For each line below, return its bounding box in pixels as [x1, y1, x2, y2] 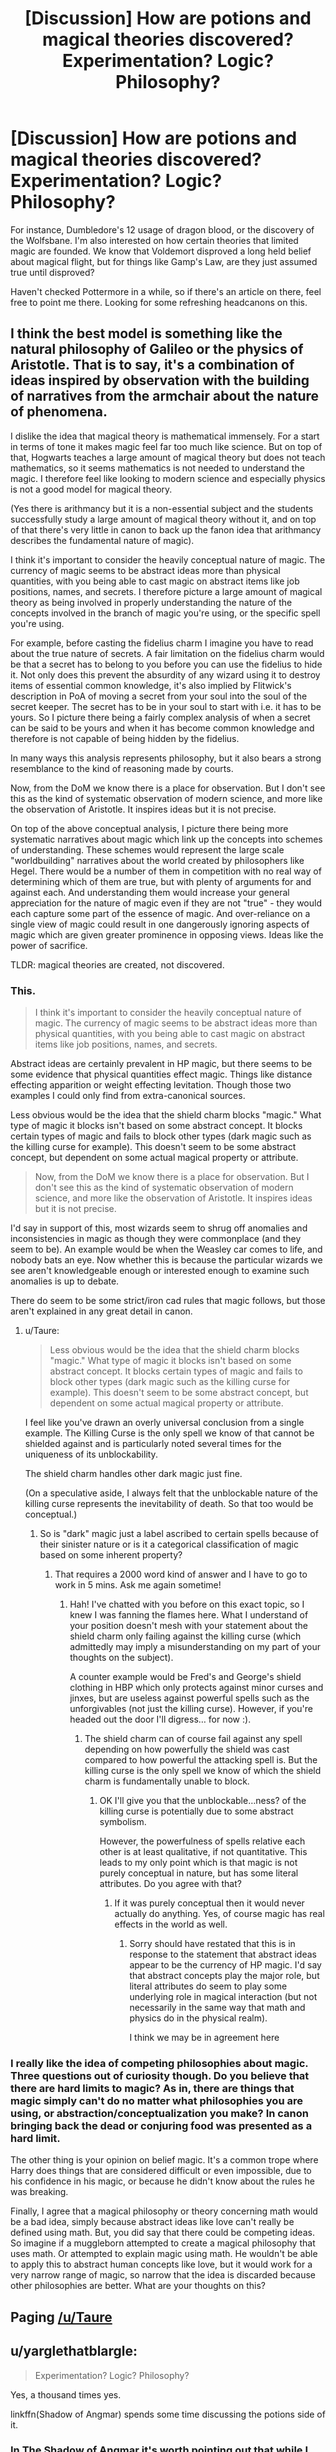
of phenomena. [10, 403, 108, 421]
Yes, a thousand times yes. [10, 2388, 122, 2401]
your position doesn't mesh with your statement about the [69, 1620, 309, 1632]
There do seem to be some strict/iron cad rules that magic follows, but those [10, 1295, 326, 1307]
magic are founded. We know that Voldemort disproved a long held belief [10, 245, 312, 257]
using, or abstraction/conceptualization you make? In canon [10, 2106, 309, 2120]
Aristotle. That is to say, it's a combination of [10, 357, 295, 374]
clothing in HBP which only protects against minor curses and [69, 1682, 324, 1694]
